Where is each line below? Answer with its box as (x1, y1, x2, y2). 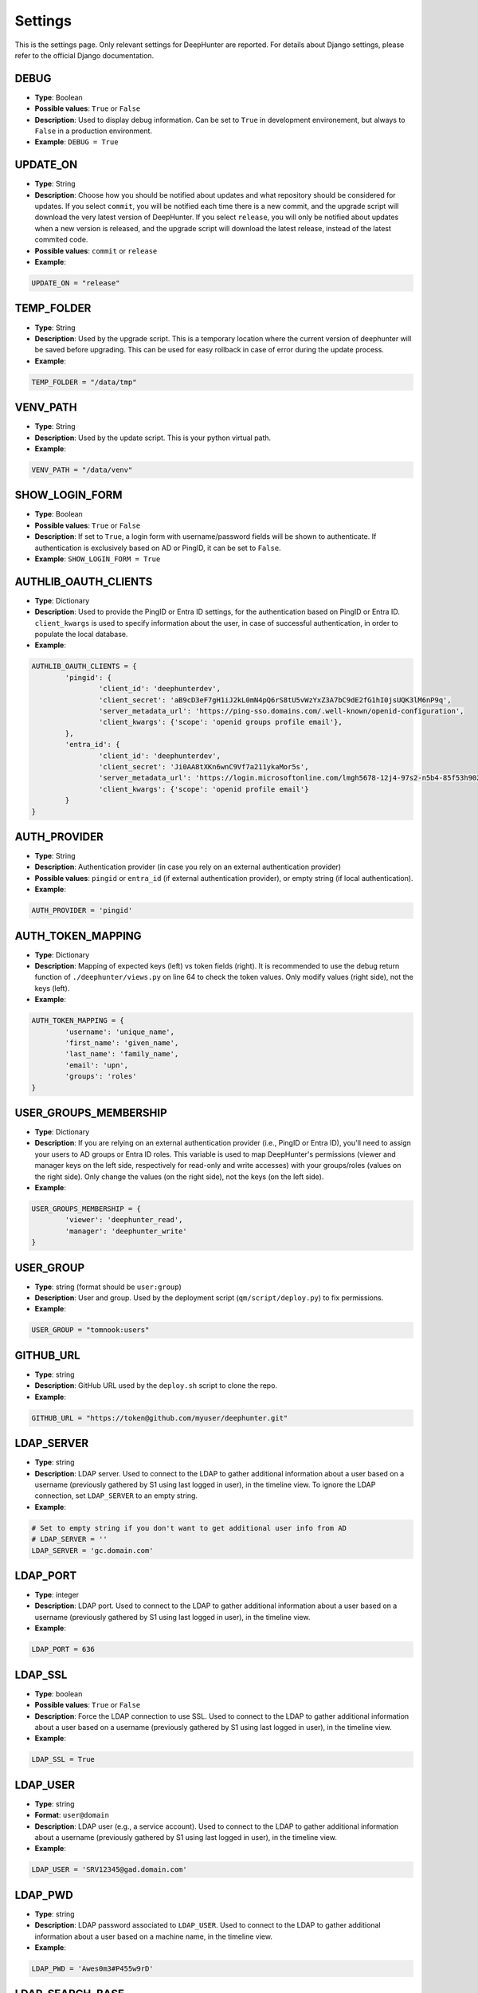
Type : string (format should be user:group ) (34, 1282, 182, 1291)
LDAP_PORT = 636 (31, 1645, 96, 1654)
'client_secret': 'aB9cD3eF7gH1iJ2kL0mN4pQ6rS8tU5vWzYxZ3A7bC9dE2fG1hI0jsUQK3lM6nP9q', (98, 695, 452, 705)
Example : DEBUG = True (34, 137, 119, 147)
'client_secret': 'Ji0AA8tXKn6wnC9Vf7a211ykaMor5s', (98, 762, 309, 771)
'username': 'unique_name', (65, 1027, 175, 1036)
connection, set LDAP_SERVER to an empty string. (34, 1491, 198, 1500)
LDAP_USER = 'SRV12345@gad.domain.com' (31, 1865, 187, 1874)
